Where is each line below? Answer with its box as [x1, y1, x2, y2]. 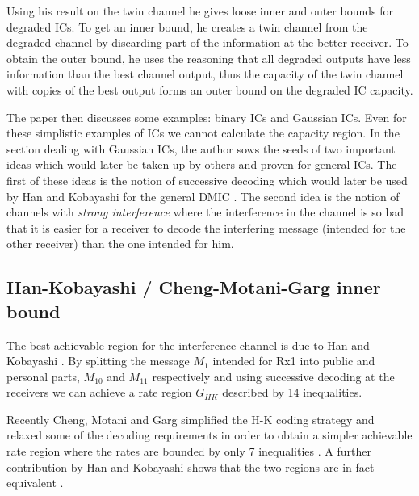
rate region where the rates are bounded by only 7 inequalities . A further [6, 443, 371, 460]
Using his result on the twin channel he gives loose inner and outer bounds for [6, 2, 393, 19]
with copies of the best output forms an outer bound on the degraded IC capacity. [6, 81, 413, 98]
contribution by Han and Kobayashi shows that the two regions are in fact [6, 458, 375, 475]
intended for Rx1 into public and [212, 352, 375, 369]
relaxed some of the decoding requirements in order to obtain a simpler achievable [6, 427, 413, 443]
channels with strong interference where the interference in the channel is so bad [6, 204, 404, 221]
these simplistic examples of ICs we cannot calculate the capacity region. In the [6, 124, 400, 141]
